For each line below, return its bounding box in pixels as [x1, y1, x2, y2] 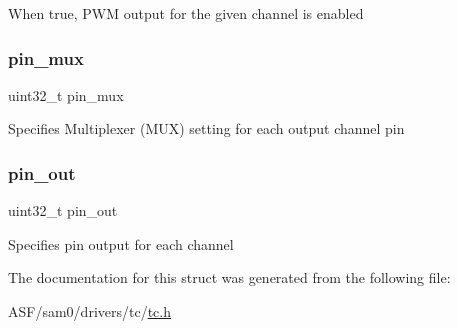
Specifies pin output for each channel [8, 233, 234, 254]
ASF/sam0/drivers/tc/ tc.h [8, 301, 171, 321]
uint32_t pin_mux [8, 84, 124, 105]
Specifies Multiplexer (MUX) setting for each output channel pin [8, 118, 405, 139]
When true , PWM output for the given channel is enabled [8, 3, 364, 23]
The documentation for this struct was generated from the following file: [8, 267, 451, 288]
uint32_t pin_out [8, 200, 118, 221]
